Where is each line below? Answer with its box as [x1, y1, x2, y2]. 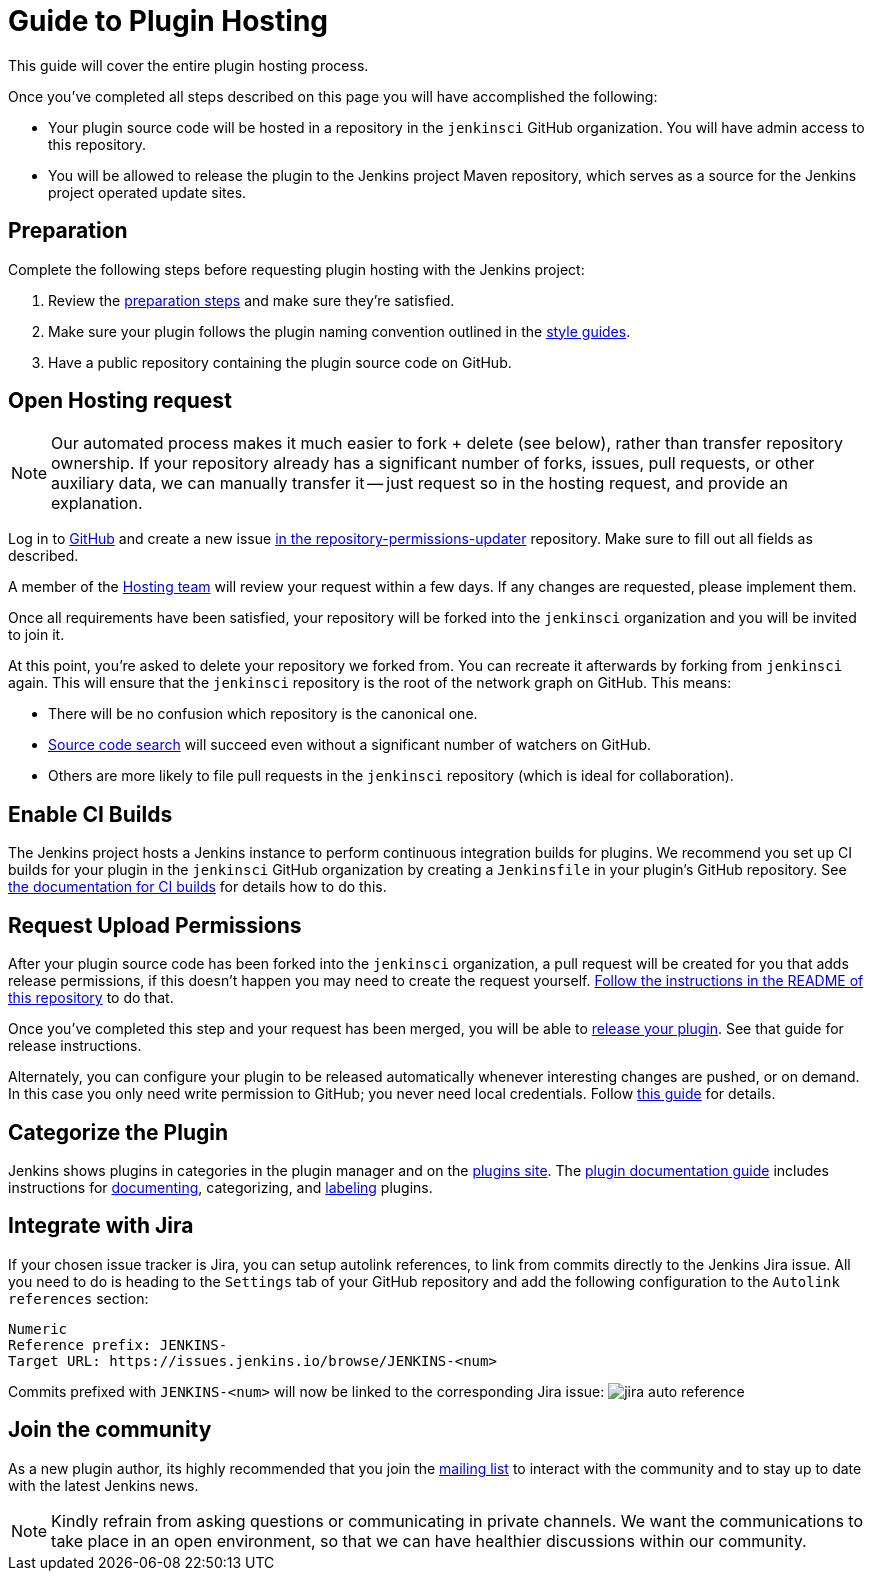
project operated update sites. [48, 183, 247, 201]
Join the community [8, 1417, 212, 1443]
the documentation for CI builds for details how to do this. [8, 878, 387, 896]
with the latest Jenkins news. [8, 1476, 199, 1494]
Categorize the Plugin [8, 1119, 228, 1145]
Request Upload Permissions [8, 912, 302, 938]
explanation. [51, 493, 143, 514]
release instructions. [8, 1037, 142, 1055]
